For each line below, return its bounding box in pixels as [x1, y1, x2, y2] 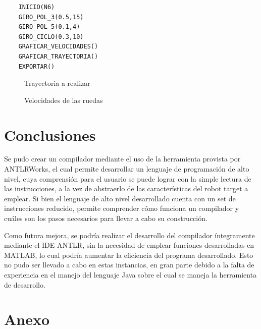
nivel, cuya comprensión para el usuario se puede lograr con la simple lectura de [4, 173, 251, 184]
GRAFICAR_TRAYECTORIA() [18, 52, 98, 60]
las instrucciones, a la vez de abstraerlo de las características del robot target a [4, 183, 248, 194]
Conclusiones [4, 124, 96, 145]
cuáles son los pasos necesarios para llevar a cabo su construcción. [4, 213, 207, 224]
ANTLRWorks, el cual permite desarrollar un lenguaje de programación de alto [4, 163, 249, 174]
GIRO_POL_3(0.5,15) [18, 13, 84, 21]
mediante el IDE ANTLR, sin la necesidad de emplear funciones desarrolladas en [4, 240, 254, 250]
